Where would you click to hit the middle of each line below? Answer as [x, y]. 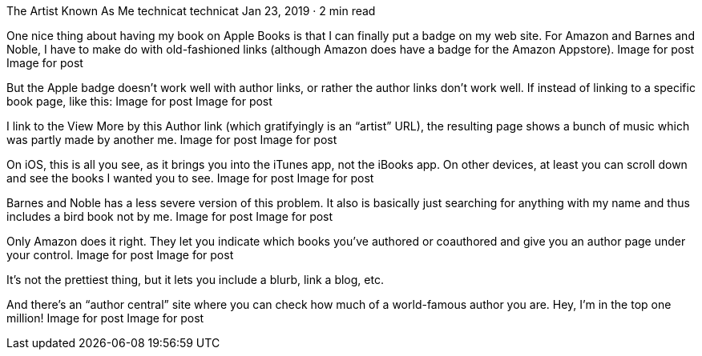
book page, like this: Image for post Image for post [139, 101]
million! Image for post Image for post [105, 318]
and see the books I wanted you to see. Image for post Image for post [190, 178]
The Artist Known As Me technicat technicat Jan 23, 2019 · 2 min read [191, 11]
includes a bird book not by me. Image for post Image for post [170, 216]
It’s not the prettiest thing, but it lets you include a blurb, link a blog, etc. [195, 280]
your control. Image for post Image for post [120, 255]
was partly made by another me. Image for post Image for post [172, 140]
